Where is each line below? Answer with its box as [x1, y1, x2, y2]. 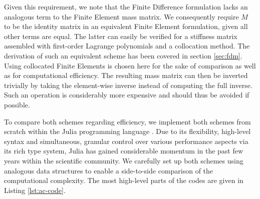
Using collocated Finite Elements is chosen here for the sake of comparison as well [4, 60, 256, 70]
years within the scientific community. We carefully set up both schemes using [4, 155, 243, 165]
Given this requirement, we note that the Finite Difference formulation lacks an [4, 1, 248, 11]
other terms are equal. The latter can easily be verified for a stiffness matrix [4, 30, 237, 41]
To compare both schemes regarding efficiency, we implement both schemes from [4, 116, 251, 126]
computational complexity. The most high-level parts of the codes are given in [4, 175, 243, 185]
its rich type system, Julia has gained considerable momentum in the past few [4, 145, 243, 156]
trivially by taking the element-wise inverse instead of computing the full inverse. [4, 79, 252, 90]
